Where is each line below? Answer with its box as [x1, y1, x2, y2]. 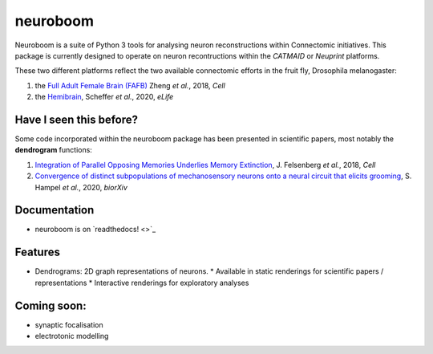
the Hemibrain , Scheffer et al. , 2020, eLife [34, 92, 174, 102]
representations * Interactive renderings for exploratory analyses [34, 278, 249, 287]
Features [14, 246, 60, 259]
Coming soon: [14, 299, 87, 312]
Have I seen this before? [14, 112, 138, 126]
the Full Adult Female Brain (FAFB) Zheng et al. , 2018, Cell [34, 80, 226, 90]
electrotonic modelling [34, 332, 109, 341]
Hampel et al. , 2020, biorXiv [34, 182, 128, 192]
